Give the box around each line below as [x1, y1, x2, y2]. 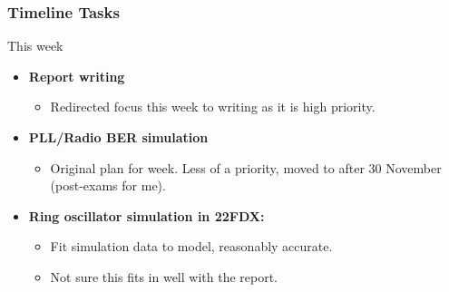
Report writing [28, 66, 125, 85]
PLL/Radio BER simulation [28, 128, 209, 146]
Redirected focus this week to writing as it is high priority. [50, 97, 376, 116]
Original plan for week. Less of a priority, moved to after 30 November [50, 158, 442, 177]
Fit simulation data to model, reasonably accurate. [50, 237, 333, 256]
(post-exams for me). [50, 176, 166, 195]
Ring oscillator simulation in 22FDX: [28, 206, 265, 225]
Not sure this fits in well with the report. [50, 267, 278, 286]
